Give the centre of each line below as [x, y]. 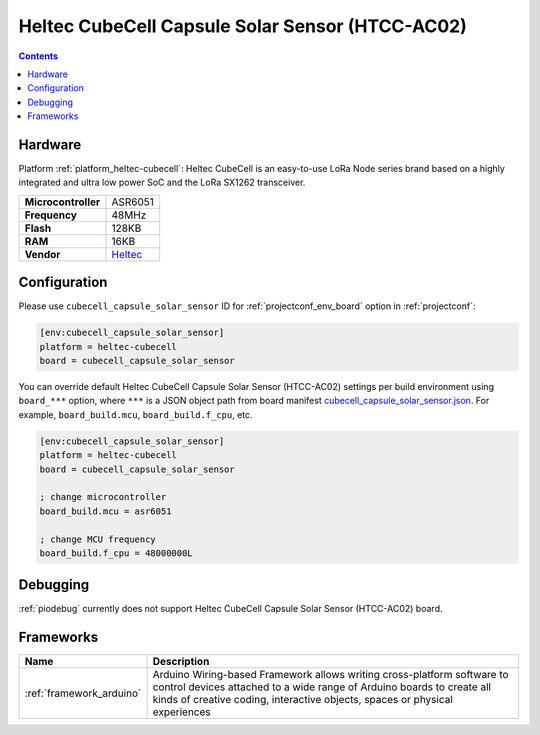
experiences [181, 712]
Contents [38, 56]
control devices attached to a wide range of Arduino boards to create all [322, 687]
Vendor [42, 254]
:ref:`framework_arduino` [83, 693]
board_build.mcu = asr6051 [105, 511]
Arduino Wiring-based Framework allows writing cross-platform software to [330, 675]
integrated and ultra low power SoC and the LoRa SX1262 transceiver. [162, 182]
